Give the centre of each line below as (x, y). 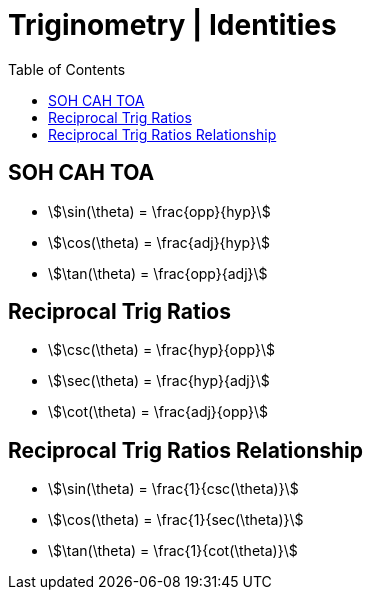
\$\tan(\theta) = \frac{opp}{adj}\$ (158, 273)
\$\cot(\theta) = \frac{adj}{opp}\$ (158, 412)
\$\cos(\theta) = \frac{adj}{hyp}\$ (159, 242)
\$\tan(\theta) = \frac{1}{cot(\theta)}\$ (173, 551)
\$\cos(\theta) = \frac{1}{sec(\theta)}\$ (176, 520)
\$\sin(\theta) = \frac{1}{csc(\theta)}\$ (173, 489)
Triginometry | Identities (172, 25)
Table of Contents (67, 69)
